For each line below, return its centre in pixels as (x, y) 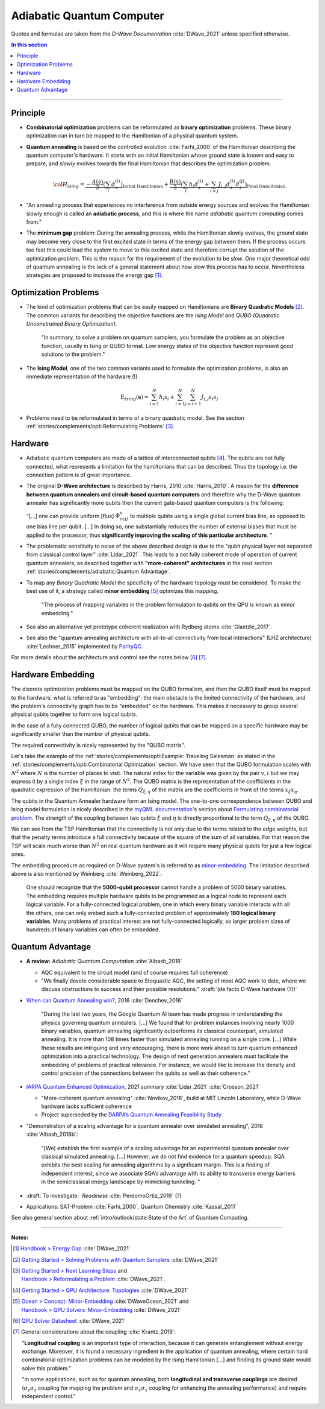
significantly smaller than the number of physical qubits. (81, 734)
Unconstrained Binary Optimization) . (72, 324)
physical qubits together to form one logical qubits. (74, 714)
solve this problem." (47, 1368)
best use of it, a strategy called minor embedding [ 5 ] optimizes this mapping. (122, 591)
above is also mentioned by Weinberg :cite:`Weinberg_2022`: (87, 873)
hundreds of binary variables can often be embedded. (93, 929)
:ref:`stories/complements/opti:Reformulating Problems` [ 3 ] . (100, 426)
